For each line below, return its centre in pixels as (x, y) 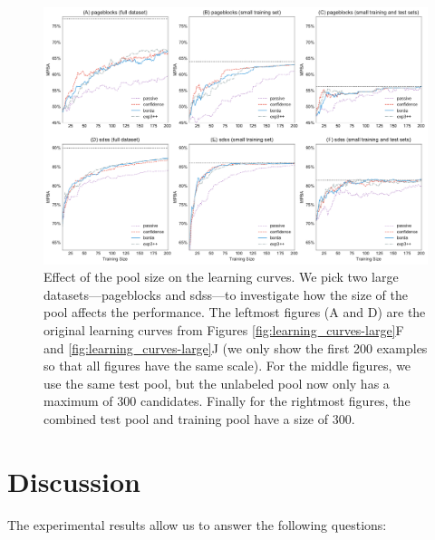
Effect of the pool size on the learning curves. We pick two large (221, 277)
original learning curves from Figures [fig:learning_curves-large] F (224, 330)
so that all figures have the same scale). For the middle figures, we (227, 366)
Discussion (74, 481)
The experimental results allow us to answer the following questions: (197, 524)
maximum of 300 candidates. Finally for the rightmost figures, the (227, 401)
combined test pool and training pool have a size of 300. (199, 418)
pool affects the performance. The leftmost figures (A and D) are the (235, 312)
